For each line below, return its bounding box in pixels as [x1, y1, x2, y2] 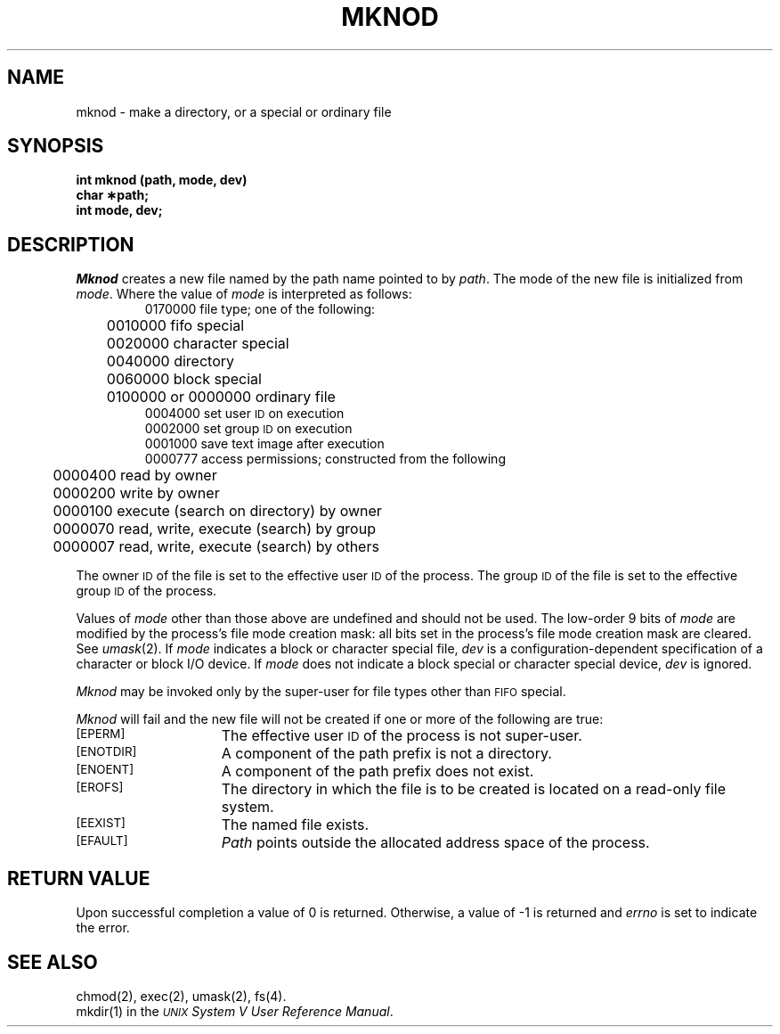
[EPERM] [76, 726, 126, 742]
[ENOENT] [76, 762, 134, 777]
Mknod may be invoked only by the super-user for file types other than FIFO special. [76, 684, 566, 700]
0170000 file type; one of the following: [144, 301, 376, 317]
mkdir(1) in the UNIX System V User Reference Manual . [76, 1003, 394, 1019]
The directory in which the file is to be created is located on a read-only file [221, 780, 726, 799]
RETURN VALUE [7, 866, 150, 890]
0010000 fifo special [106, 316, 245, 335]
